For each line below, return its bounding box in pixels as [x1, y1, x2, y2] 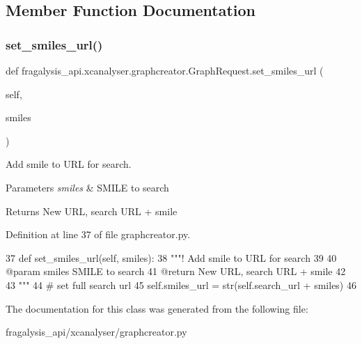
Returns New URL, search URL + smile [6, 203, 178, 218]
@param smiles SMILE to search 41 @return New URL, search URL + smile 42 [6, 264, 346, 279]
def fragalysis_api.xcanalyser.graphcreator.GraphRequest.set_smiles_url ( [6, 63, 324, 77]
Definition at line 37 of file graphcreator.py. [6, 227, 191, 242]
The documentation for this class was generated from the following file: [6, 301, 308, 315]
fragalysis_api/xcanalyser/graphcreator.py [6, 325, 187, 339]
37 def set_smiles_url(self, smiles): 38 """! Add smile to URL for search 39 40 [6, 250, 337, 265]
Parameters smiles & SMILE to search [6, 180, 169, 194]
